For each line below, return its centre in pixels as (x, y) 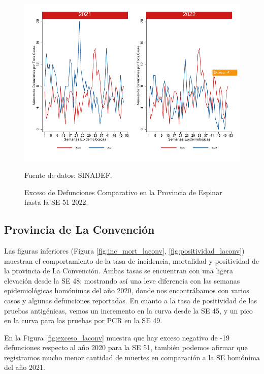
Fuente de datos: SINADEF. (68, 175)
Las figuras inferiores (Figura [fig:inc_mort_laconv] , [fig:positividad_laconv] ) (124, 250)
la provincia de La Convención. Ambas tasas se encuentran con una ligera (119, 271)
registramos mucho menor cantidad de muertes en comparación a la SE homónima (132, 357)
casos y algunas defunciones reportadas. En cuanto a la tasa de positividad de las (130, 300)
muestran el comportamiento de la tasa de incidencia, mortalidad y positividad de (132, 260)
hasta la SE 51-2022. (56, 202)
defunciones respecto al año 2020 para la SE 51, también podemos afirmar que (126, 347)
